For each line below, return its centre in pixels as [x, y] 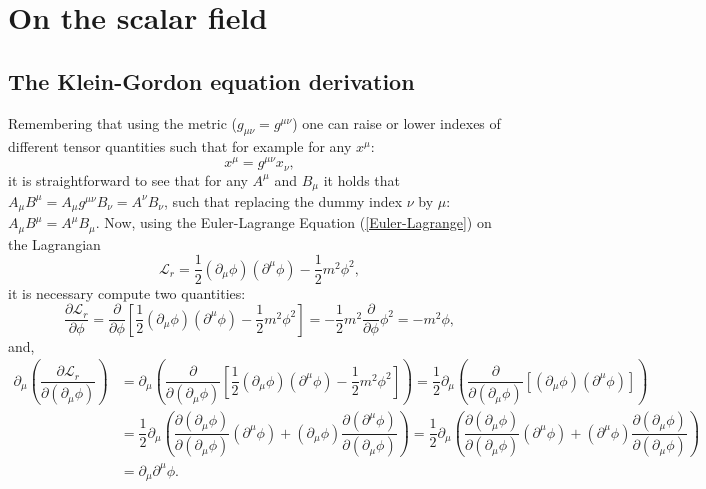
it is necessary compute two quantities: [127, 292]
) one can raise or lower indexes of [396, 122]
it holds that [362, 179]
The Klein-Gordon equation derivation [211, 80]
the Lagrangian [54, 243]
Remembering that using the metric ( [122, 122]
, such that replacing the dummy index [283, 200]
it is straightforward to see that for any [128, 179]
